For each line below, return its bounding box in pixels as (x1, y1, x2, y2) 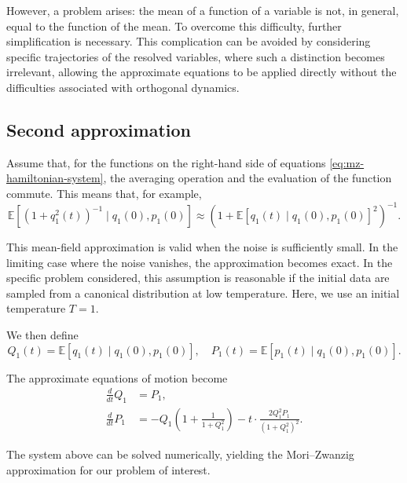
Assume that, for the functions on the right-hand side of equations (6, 154, 326, 170)
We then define (6, 327, 79, 343)
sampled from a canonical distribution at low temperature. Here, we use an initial (6, 284, 400, 301)
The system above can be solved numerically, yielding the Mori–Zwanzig (6, 446, 354, 463)
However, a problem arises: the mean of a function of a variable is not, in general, (6, 2, 399, 18)
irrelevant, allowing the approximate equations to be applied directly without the (6, 64, 397, 80)
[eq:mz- (329, 154, 365, 170)
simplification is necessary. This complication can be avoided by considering (6, 33, 371, 49)
